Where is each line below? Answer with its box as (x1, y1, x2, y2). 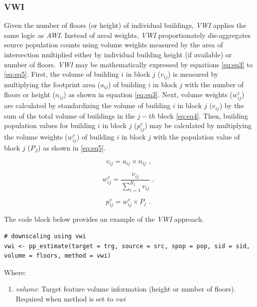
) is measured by (167, 69, 219, 79)
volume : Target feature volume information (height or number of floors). (15, 284, 236, 294)
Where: (4, 267, 26, 277)
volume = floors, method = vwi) (4, 252, 111, 260)
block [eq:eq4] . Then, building (157, 110, 249, 121)
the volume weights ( (4, 132, 68, 142)
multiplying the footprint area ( (4, 79, 101, 89)
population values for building (4, 120, 96, 131)
